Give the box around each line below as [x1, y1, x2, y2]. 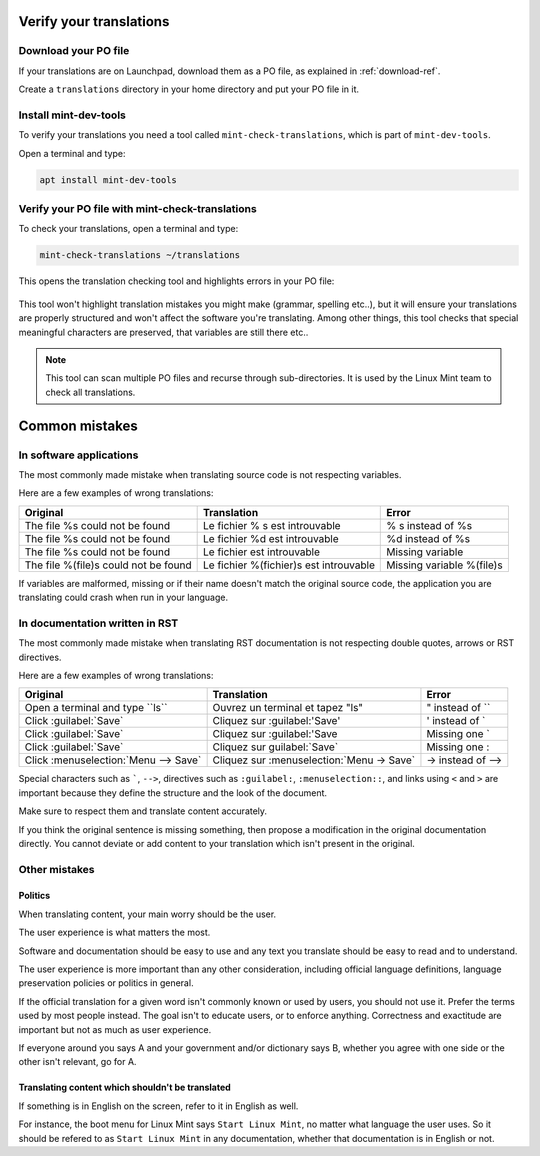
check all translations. [45, 386, 136, 398]
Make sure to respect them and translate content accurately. [18, 805, 268, 817]
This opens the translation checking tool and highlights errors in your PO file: [18, 275, 335, 287]
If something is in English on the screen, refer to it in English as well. [18, 1100, 299, 1112]
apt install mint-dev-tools [39, 174, 177, 185]
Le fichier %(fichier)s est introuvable [203, 558, 375, 572]
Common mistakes [18, 417, 139, 434]
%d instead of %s [386, 531, 470, 545]
